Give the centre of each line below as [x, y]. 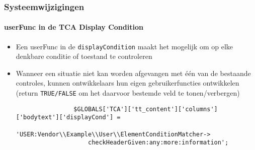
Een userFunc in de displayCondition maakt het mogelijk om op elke [124, 46]
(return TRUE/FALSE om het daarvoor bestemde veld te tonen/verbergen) [128, 93]
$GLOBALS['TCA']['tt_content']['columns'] [146, 109]
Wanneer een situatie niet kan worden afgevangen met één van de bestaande [133, 73]
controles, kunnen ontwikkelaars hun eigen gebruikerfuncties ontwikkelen [127, 83]
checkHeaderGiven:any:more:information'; [158, 143]
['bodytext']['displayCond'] [65, 118]
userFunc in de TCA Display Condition [74, 27]
